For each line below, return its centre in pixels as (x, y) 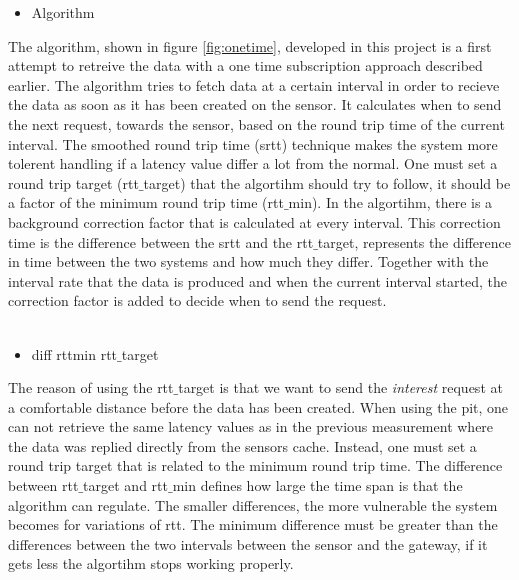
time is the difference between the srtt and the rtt (161, 241)
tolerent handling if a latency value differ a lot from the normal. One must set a (253, 163)
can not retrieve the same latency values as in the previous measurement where (251, 426)
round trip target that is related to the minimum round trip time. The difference (255, 465)
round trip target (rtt (73, 182)
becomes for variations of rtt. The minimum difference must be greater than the (253, 524)
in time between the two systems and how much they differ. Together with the (248, 261)
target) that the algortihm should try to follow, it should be (327, 182)
